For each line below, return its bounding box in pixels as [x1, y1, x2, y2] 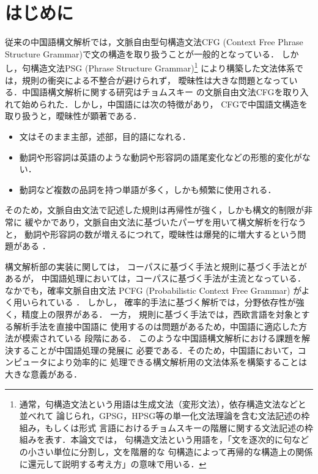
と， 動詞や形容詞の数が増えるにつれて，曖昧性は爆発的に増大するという [5, 227, 298, 240]
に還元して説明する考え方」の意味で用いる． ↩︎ [19, 457, 207, 470]
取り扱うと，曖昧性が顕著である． [5, 109, 142, 122]
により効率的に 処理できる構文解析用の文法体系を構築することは [47, 356, 308, 368]
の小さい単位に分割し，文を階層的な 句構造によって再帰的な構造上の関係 [19, 445, 313, 458]
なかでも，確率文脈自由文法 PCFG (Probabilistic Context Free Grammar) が [5, 283, 301, 296]
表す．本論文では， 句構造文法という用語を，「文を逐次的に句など [45, 433, 309, 446]
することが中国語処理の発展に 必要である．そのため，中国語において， [13, 343, 298, 356]
